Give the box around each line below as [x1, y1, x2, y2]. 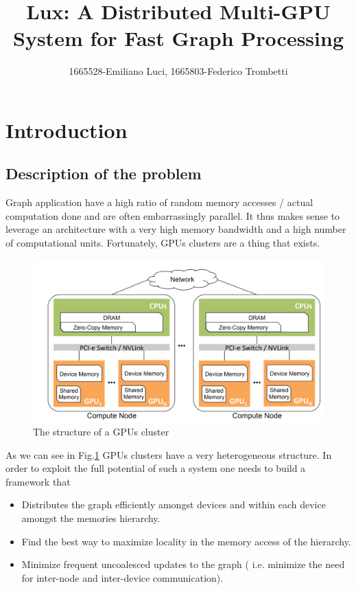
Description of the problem [5, 163, 202, 184]
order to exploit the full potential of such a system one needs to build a [5, 461, 306, 475]
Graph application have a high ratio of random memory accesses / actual [5, 195, 313, 209]
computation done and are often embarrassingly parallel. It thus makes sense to [5, 208, 340, 223]
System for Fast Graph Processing [13, 24, 344, 52]
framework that [5, 474, 71, 488]
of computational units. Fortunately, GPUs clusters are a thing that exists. [5, 236, 320, 250]
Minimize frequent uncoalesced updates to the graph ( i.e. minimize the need [21, 557, 345, 571]
